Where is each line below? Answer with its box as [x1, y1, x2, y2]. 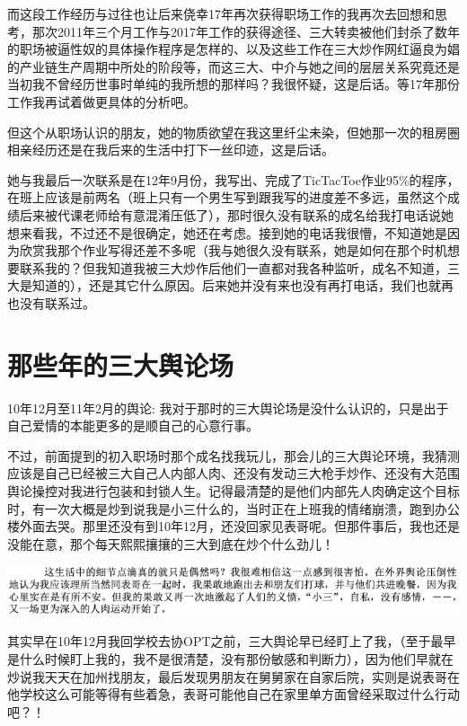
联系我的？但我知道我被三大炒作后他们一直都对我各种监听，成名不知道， [19, 258, 447, 277]
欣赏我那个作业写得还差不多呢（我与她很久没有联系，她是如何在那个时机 [19, 241, 447, 260]
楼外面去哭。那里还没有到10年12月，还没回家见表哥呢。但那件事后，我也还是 [7, 517, 460, 536]
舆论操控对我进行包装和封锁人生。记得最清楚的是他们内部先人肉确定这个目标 [7, 482, 460, 500]
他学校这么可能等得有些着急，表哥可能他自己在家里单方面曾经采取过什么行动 [7, 685, 460, 704]
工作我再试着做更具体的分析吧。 [7, 92, 196, 111]
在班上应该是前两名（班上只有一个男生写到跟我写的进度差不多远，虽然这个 [7, 188, 447, 207]
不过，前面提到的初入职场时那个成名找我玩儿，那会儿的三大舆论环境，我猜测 [7, 446, 460, 465]
